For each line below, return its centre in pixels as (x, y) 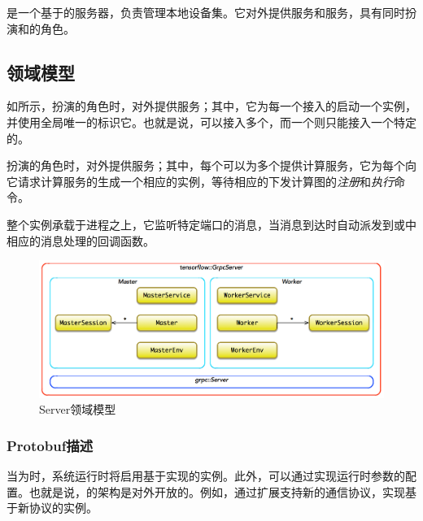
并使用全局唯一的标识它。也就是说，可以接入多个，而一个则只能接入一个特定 (211, 122)
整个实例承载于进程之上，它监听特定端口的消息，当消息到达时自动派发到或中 (211, 224)
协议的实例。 (63, 508)
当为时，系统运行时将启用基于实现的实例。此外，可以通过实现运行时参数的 (206, 476)
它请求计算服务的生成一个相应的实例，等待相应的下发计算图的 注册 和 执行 (200, 181)
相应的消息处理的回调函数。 (81, 240)
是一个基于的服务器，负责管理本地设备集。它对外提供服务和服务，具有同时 (206, 12)
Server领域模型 (78, 409)
